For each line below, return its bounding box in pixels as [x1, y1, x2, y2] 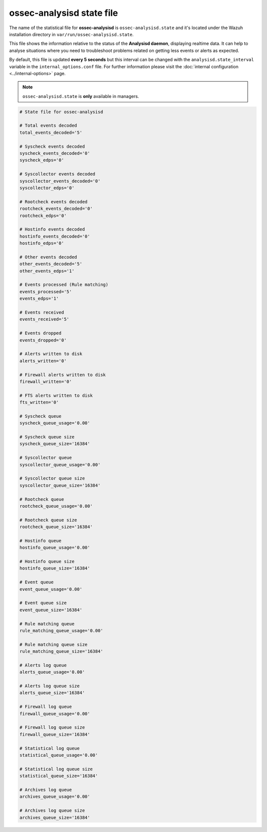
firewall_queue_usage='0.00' [19, 711, 90, 716]
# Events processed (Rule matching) [19, 282, 109, 288]
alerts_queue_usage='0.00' [19, 669, 85, 675]
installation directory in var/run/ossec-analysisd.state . [9, 31, 134, 37]
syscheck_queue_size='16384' [19, 441, 90, 447]
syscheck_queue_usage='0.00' [19, 420, 90, 426]
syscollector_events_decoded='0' [19, 178, 101, 184]
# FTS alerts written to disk [19, 393, 93, 398]
